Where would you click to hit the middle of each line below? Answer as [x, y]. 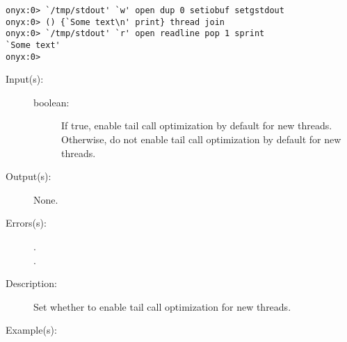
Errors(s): [26, 223]
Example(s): [31, 330]
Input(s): [25, 79]
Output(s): [29, 176]
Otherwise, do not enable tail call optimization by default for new [201, 139]
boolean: [51, 102]
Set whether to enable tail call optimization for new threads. [162, 306]
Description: [31, 283]
